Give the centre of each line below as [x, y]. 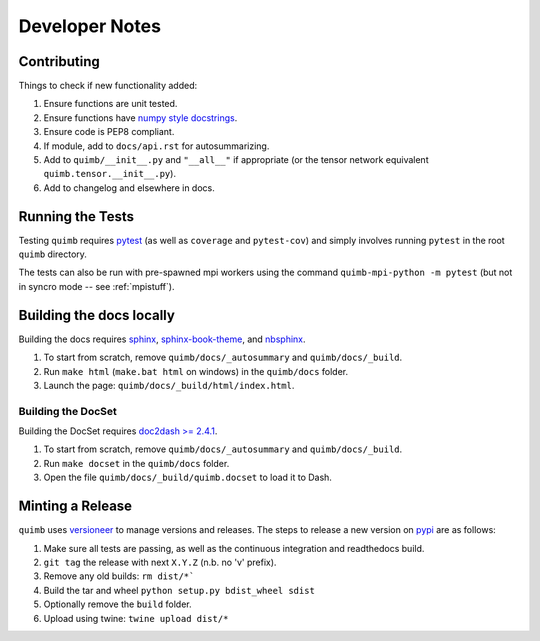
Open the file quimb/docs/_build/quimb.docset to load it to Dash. [187, 477]
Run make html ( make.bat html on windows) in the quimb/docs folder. [196, 371]
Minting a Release [75, 506]
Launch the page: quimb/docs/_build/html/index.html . [169, 385]
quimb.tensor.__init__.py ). [110, 174]
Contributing [59, 61]
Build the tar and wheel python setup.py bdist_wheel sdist [179, 590]
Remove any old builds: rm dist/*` [119, 576]
